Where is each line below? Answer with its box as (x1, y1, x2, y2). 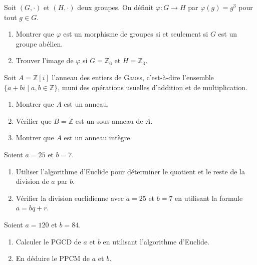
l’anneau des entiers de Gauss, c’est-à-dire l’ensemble (52, 72, 214, 82)
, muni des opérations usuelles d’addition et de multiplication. (58, 82, 247, 92)
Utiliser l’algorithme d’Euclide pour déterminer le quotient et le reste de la (16, 166, 245, 176)
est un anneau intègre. (64, 132, 132, 143)
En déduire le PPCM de (16, 253, 90, 263)
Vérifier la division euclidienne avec (16, 192, 124, 203)
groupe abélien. (16, 38, 63, 49)
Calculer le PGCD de (16, 236, 81, 246)
